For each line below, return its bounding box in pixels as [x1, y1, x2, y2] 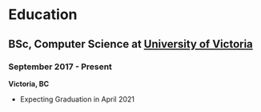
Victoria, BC [8, 79, 50, 88]
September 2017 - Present [8, 61, 112, 72]
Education [8, 6, 78, 24]
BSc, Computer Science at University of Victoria [8, 37, 254, 51]
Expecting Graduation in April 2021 [19, 94, 135, 104]
